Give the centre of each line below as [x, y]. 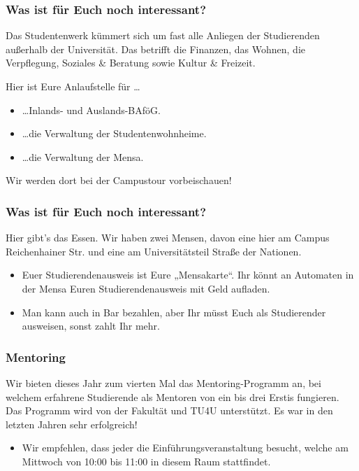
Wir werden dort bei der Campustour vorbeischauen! [119, 180]
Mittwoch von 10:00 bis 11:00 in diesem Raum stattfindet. [146, 461]
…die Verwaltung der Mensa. [83, 156]
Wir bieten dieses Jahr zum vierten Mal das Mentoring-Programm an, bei [163, 382]
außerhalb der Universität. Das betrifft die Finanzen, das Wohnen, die [155, 49]
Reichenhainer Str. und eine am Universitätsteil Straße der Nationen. [154, 251]
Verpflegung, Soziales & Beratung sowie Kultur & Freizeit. [131, 63]
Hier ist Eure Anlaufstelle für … [73, 86]
